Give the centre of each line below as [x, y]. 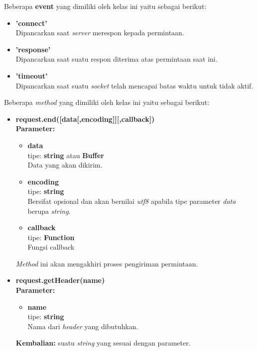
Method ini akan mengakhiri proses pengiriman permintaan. [107, 263]
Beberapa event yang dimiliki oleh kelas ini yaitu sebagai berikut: [105, 6]
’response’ [33, 49]
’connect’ [31, 23]
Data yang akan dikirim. [65, 165]
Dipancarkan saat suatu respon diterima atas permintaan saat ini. [117, 59]
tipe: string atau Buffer [66, 155]
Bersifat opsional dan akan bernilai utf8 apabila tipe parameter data [132, 201]
